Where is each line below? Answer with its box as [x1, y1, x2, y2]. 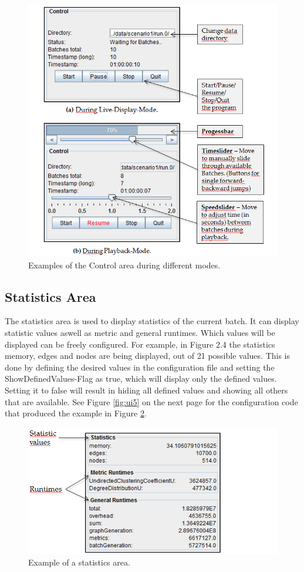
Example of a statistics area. [28, 556, 130, 568]
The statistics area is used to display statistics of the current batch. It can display [5, 315, 299, 327]
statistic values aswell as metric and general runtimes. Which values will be [5, 327, 275, 339]
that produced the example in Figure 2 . [5, 407, 147, 419]
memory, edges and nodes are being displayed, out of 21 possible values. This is [5, 349, 291, 362]
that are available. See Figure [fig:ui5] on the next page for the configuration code [5, 395, 298, 408]
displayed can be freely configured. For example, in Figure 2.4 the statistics [5, 338, 275, 350]
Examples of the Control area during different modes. [28, 258, 221, 271]
